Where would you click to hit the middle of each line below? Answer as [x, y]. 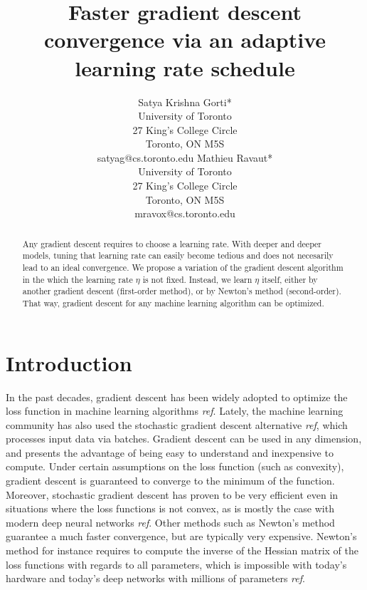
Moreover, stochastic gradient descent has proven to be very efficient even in [172, 494]
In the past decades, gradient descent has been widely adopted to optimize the [177, 397]
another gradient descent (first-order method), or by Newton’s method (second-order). [182, 291]
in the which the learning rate [78, 279]
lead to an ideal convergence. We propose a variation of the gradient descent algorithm [183, 267]
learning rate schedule [185, 67]
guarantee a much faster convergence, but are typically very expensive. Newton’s [181, 536]
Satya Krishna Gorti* [185, 102]
